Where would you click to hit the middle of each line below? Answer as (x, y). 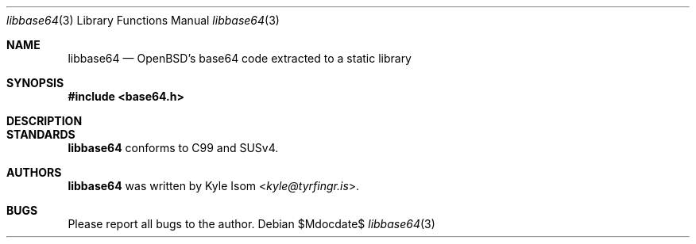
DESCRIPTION (44, 121)
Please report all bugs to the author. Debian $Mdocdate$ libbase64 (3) (251, 224)
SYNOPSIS (35, 83)
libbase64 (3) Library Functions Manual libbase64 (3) (143, 20)
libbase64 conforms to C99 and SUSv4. (173, 148)
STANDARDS (41, 134)
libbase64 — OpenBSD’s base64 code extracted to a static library (240, 58)
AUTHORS (34, 172)
